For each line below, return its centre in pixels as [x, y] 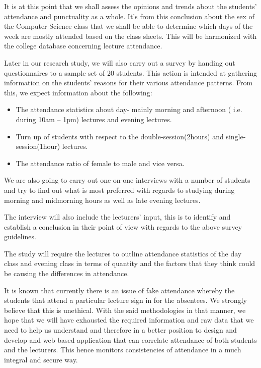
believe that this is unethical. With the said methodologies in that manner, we [125, 310]
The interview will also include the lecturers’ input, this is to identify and [117, 217]
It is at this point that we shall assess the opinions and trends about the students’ [130, 6]
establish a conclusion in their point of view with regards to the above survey [123, 226]
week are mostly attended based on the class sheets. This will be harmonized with [130, 36]
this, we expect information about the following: [78, 92]
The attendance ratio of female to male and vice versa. [100, 163]
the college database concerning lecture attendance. [83, 46]
